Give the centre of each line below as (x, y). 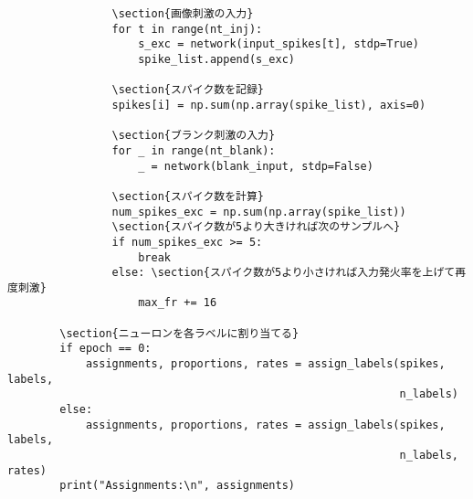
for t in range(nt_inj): (187, 29)
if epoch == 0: (105, 349)
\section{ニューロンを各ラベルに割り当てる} (179, 333)
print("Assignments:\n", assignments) (177, 486)
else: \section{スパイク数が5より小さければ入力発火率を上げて (284, 273)
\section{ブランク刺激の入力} (194, 136)
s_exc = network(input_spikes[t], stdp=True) (279, 44)
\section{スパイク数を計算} (188, 196)
